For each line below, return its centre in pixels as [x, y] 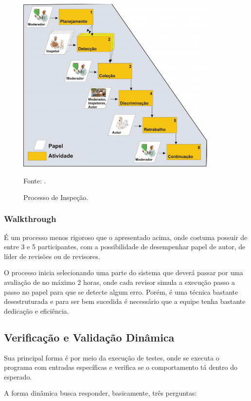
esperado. [18, 376]
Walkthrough [30, 219]
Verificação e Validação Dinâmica [89, 337]
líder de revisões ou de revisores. [52, 256]
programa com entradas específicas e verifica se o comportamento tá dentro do [121, 367]
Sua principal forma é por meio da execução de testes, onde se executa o [112, 357]
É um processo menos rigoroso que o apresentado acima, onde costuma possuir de [126, 237]
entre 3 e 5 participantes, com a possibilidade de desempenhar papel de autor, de [125, 247]
